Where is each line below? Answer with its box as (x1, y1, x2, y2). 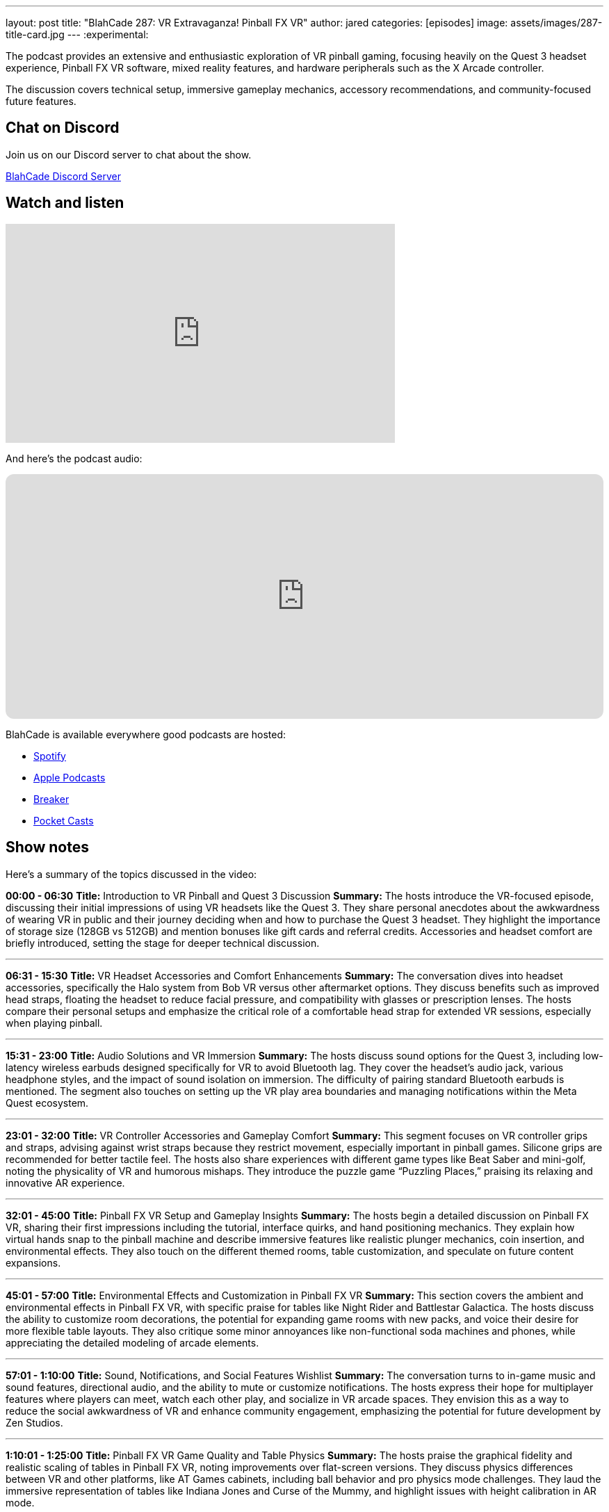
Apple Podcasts (33, 771, 106, 783)
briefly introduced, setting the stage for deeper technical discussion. (6, 936, 320, 949)
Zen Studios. (6, 1416, 63, 1429)
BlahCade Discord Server (6, 170, 121, 182)
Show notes (6, 838, 89, 856)
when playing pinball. (6, 1016, 103, 1029)
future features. (6, 95, 76, 107)
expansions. (6, 1256, 61, 1269)
